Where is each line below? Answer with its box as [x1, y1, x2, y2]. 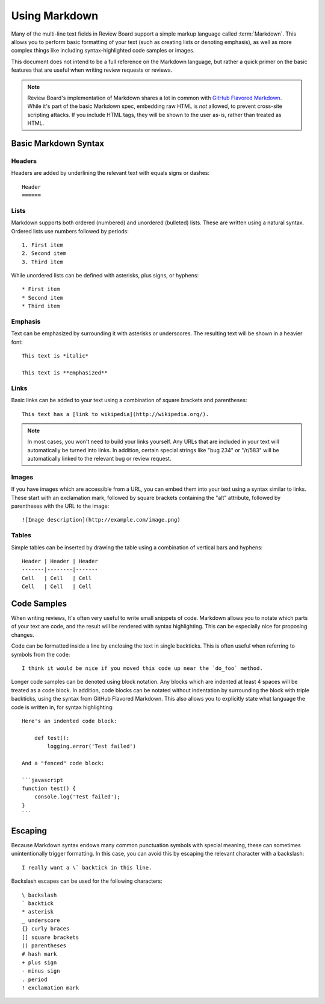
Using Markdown [11, 9, 99, 22]
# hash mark [22, 950, 57, 958]
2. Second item [22, 250, 67, 257]
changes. [11, 631, 34, 639]
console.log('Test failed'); [34, 794, 120, 800]
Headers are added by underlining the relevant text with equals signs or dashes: [11, 169, 210, 177]
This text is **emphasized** [22, 369, 108, 376]
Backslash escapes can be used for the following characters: [11, 877, 162, 885]
